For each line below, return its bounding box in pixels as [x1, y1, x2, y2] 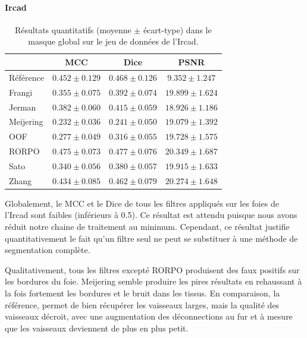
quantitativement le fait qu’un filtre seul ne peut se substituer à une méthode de [5, 232, 298, 244]
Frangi [9, 86, 33, 98]
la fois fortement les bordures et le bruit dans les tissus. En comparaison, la [5, 286, 280, 299]
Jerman [9, 100, 36, 113]
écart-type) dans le [143, 23, 212, 36]
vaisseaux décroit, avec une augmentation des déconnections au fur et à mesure [5, 310, 293, 323]
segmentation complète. [5, 244, 90, 256]
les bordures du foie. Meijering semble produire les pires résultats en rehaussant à [5, 275, 302, 288]
